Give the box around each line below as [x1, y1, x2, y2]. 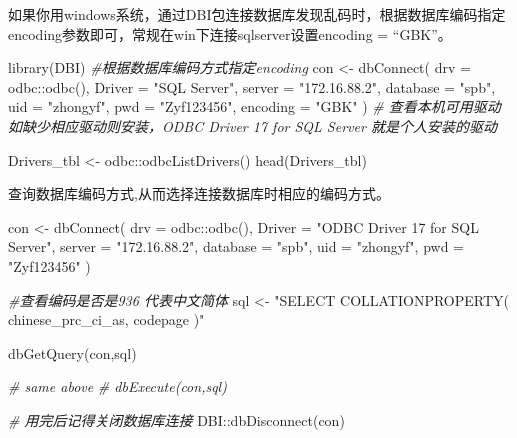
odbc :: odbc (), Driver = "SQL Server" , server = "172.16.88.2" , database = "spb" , [8, 76, 496, 97]
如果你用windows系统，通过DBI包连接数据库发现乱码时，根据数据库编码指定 [8, 4, 506, 24]
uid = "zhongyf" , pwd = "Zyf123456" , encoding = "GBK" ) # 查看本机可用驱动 [8, 96, 501, 117]
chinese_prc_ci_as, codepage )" [8, 309, 205, 330]
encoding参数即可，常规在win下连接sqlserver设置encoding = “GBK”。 [8, 23, 452, 44]
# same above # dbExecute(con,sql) [8, 376, 227, 397]
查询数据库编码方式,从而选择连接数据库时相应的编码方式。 [8, 183, 390, 204]
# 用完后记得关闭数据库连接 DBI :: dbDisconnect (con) [8, 409, 345, 430]
